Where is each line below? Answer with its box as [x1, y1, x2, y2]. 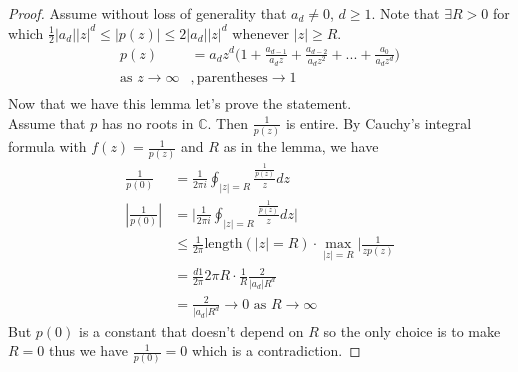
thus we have [48, 340, 128, 361]
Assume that [8, 112, 86, 133]
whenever [232, 22, 290, 43]
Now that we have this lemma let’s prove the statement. [8, 93, 352, 114]
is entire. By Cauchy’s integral [285, 112, 472, 133]
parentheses [196, 71, 268, 86]
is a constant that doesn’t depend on [78, 320, 304, 341]
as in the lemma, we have [223, 136, 379, 157]
